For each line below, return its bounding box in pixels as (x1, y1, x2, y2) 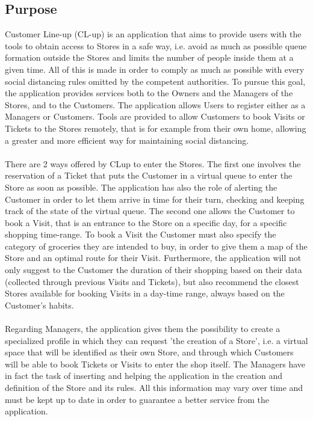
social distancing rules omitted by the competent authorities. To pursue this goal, (5, 75, 306, 87)
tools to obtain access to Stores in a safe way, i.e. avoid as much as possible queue (5, 39, 307, 52)
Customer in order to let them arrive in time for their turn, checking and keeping (5, 192, 305, 205)
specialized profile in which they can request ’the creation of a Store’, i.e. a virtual (5, 334, 308, 346)
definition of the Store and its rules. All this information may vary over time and (5, 381, 303, 394)
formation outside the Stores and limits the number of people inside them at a (5, 51, 294, 64)
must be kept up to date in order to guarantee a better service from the (5, 393, 270, 405)
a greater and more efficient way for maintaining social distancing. (5, 134, 249, 146)
